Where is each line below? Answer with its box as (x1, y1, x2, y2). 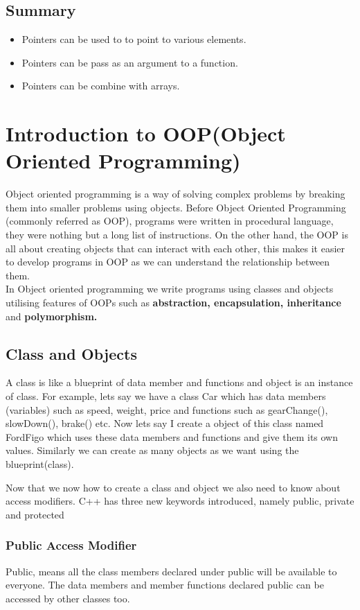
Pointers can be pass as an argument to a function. (21, 55, 238, 69)
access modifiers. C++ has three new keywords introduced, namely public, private (6, 494, 354, 508)
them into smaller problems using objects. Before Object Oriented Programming (6, 200, 346, 214)
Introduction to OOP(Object (6, 119, 286, 148)
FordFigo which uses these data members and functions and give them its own (6, 429, 339, 444)
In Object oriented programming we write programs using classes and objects (6, 281, 334, 296)
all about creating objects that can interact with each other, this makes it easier (6, 241, 345, 255)
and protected (6, 507, 64, 521)
